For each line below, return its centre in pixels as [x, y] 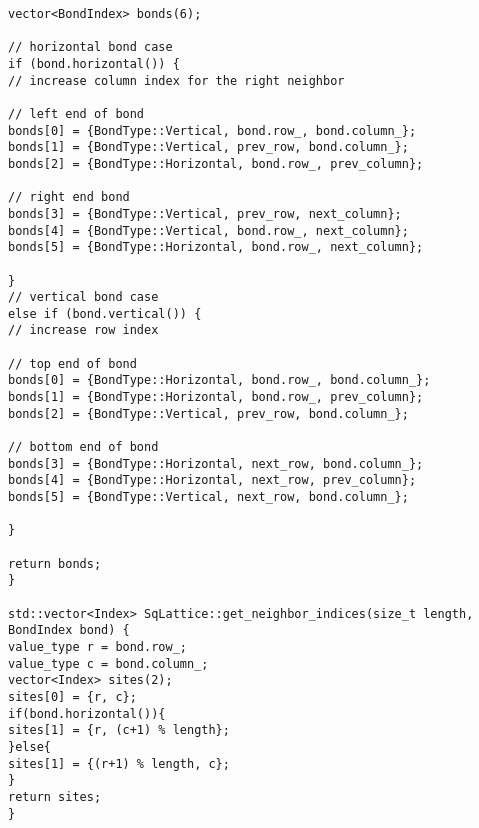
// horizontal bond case [90, 47]
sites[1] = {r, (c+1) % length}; [119, 730]
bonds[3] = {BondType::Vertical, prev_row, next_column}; [205, 213]
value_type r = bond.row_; [97, 646]
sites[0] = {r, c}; [72, 696]
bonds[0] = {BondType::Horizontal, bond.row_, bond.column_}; [219, 380]
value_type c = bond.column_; [108, 663]
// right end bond [69, 197]
